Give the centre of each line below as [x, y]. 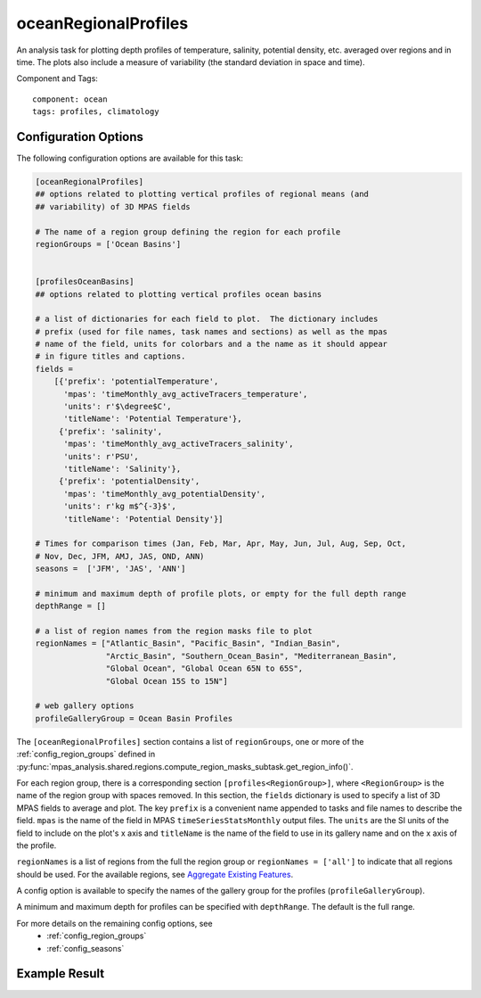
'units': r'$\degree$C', [118, 407]
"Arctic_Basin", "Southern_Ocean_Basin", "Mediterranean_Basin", [251, 656]
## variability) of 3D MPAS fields [113, 206]
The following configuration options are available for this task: [130, 158]
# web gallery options [85, 706]
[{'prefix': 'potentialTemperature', [136, 382]
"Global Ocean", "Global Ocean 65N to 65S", [204, 668]
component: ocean [70, 99]
